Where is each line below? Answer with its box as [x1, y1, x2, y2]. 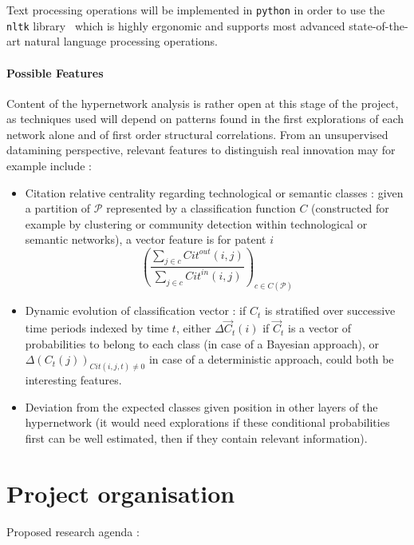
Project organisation [6, 476, 235, 509]
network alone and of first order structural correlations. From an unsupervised [6, 125, 388, 142]
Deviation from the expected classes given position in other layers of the [25, 398, 378, 415]
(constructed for [311, 200, 389, 217]
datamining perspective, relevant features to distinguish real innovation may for [6, 141, 396, 158]
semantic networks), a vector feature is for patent [25, 231, 266, 248]
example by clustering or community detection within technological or [25, 215, 368, 232]
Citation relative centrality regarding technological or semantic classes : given [25, 184, 404, 201]
